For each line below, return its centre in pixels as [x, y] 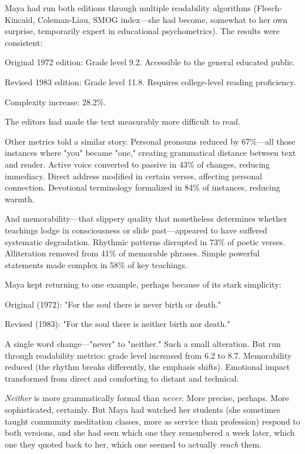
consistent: [24, 42]
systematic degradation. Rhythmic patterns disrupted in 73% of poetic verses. [145, 241]
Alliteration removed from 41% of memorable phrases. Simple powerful [132, 253]
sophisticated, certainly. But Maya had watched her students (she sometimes [143, 410]
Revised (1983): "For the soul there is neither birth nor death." [118, 324]
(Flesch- [268, 8]
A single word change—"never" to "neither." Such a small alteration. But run [143, 344]
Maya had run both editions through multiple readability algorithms [128, 8]
